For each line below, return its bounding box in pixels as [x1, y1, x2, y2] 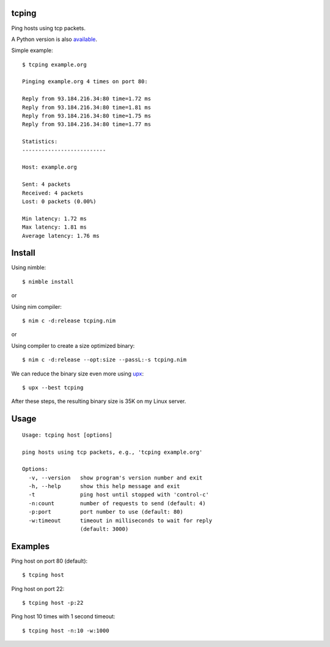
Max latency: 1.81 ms [22, 224, 87, 231]
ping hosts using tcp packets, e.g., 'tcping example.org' [22, 448, 203, 456]
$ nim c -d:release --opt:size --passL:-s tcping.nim [22, 357, 186, 363]
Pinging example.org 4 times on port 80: [22, 78, 148, 85]
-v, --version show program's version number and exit [28, 474, 203, 481]
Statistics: [22, 138, 58, 145]
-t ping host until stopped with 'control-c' [28, 491, 209, 498]
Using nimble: [11, 264, 46, 272]
